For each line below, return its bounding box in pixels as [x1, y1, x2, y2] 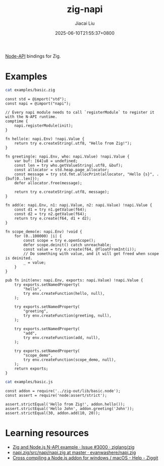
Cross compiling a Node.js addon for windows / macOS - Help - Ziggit [12, 454, 158, 460]
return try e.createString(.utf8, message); [14, 189, 110, 194]
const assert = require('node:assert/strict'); [5, 393, 107, 398]
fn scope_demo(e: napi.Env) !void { [5, 229, 82, 234]
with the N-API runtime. [5, 114, 58, 119]
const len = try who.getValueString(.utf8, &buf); [14, 163, 123, 168]
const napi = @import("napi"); [5, 101, 71, 106]
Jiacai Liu [75, 20, 95, 26]
